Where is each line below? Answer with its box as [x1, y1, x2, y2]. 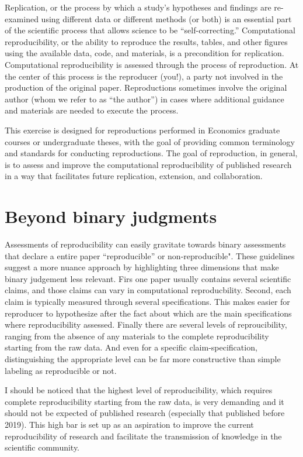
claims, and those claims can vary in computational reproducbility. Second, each [5, 284, 291, 296]
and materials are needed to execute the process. [5, 104, 179, 116]
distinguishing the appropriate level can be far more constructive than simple [5, 352, 281, 365]
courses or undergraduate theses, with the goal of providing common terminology [5, 135, 295, 147]
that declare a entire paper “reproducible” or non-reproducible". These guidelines [5, 249, 295, 262]
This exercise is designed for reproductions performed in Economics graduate [5, 123, 280, 136]
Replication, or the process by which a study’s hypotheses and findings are [5, 1, 271, 13]
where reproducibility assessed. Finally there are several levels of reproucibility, [5, 318, 287, 331]
